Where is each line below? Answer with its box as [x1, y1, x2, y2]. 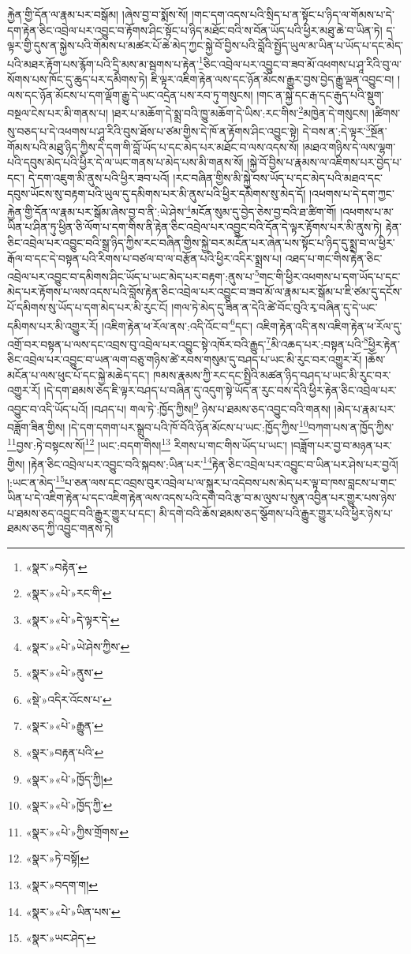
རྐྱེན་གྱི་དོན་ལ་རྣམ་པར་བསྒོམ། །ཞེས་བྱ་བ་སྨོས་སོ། [7, 6, 189, 22]
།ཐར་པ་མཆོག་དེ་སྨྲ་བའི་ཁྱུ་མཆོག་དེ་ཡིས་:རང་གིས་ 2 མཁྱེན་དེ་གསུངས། [111, 103, 369, 121]
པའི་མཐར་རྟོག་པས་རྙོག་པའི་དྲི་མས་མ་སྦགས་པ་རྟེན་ [7, 55, 199, 72]
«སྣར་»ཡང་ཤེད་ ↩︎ [25, 930, 96, 946]
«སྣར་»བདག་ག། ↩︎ [25, 877, 99, 892]
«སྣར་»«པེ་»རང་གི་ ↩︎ [25, 585, 112, 601]
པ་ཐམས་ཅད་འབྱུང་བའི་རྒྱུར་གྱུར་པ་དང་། [7, 504, 156, 521]
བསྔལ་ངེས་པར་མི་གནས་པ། [7, 104, 109, 121]
